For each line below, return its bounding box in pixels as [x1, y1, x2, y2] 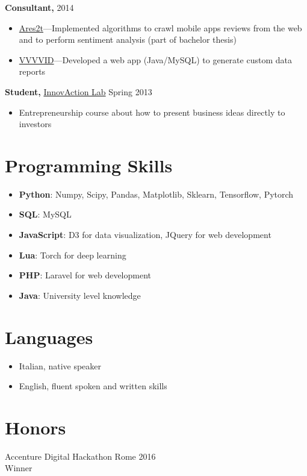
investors [19, 117, 52, 130]
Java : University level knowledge [19, 289, 141, 301]
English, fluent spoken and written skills [19, 380, 167, 392]
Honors [5, 415, 66, 439]
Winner [5, 462, 33, 474]
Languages [5, 324, 93, 349]
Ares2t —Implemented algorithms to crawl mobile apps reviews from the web [19, 21, 302, 34]
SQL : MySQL [19, 208, 72, 221]
